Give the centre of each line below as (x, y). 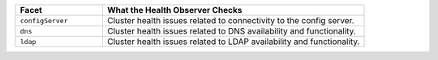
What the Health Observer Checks (174, 10)
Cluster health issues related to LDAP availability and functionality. (233, 42)
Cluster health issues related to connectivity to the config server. (230, 20)
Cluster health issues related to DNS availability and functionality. (231, 31)
